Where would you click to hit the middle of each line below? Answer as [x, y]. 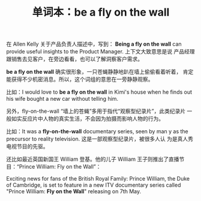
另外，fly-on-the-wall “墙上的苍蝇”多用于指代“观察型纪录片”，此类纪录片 [96, 111]
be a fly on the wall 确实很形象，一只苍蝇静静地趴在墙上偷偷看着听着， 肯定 [100, 72]
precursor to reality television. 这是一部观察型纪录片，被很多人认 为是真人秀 [100, 139]
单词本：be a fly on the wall [101, 12]
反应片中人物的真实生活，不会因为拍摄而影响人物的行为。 [93, 119]
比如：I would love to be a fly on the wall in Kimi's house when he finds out [99, 92]
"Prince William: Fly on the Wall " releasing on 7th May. [74, 191]
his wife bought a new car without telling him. [62, 99]
